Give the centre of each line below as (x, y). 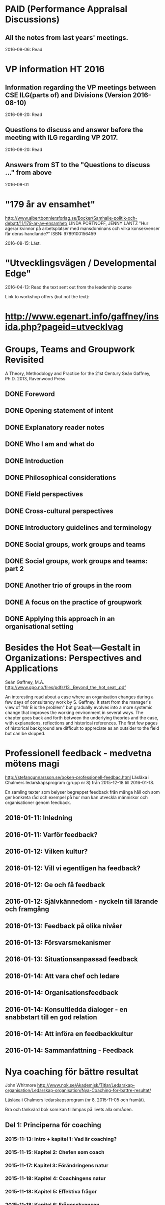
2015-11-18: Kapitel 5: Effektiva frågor (51, 1192)
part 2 (14, 569)
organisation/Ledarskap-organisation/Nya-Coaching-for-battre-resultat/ (78, 1090)
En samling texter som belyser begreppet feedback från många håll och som (82, 792)
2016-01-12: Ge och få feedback (55, 885)
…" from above (28, 173)
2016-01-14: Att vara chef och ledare (62, 976)
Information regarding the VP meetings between (81, 87)
